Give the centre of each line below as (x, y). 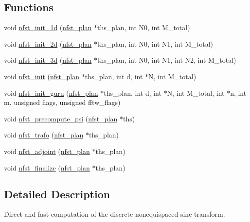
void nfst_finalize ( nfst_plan (47, 167)
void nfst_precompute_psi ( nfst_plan (61, 118)
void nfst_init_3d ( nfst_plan (48, 60)
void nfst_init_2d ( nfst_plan (48, 43)
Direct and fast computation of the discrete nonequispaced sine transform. (115, 214)
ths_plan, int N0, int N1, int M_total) (155, 43)
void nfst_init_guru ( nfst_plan (51, 93)
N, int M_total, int (196, 93)
